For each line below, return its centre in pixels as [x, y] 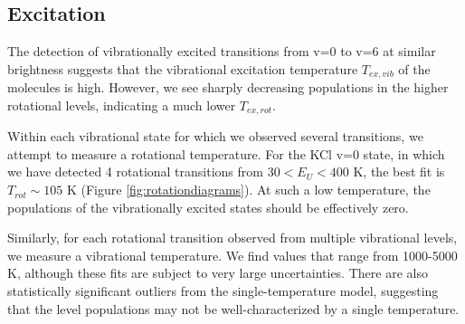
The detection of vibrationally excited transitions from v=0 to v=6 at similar [222, 51]
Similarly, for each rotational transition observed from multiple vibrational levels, [232, 238]
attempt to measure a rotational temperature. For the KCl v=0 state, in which [226, 153]
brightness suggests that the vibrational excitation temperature [183, 68]
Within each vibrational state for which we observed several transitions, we [215, 136]
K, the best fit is [399, 172]
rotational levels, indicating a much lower [122, 105]
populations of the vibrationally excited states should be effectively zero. [208, 207]
